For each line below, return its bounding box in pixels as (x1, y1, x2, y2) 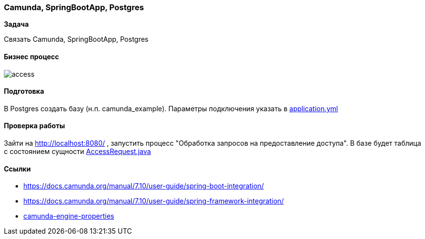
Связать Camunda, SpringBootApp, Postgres (4, 35, 149, 44)
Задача (4, 20, 29, 29)
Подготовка (4, 87, 44, 96)
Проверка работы (4, 121, 65, 130)
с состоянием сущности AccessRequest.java (4, 147, 151, 156)
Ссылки (4, 164, 31, 173)
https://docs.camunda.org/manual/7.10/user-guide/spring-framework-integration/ (23, 197, 284, 205)
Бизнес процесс (4, 52, 59, 61)
